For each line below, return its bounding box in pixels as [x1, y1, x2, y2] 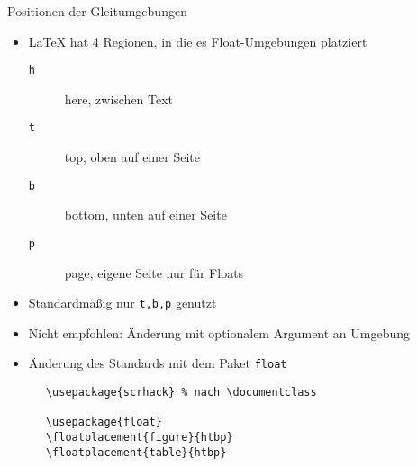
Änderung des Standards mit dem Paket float [28, 354, 287, 372]
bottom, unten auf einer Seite [64, 205, 227, 224]
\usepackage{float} [45, 416, 162, 429]
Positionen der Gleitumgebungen [7, 2, 187, 20]
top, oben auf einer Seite [64, 148, 200, 166]
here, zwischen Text [64, 89, 174, 108]
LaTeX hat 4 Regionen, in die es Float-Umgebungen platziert [28, 31, 367, 50]
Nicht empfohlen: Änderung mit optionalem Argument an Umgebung [28, 323, 411, 342]
